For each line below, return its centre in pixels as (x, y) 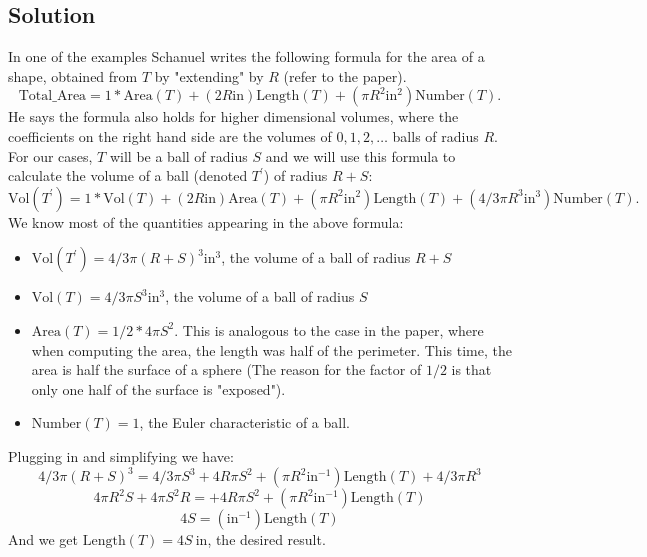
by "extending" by (209, 75)
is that (471, 369)
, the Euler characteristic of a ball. (244, 422)
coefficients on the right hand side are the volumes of (170, 135)
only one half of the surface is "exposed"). (158, 388)
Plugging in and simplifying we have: (121, 455)
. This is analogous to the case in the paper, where (329, 329)
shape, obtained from (73, 75)
